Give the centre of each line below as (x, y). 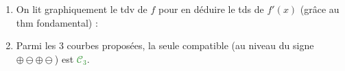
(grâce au (320, 9)
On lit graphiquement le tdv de (82, 9)
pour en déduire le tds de (211, 9)
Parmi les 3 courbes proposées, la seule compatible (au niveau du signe (165, 45)
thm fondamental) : (57, 22)
